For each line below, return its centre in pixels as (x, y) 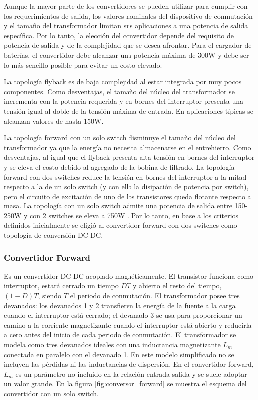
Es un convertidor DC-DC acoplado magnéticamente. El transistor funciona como (129, 276)
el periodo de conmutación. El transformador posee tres (155, 296)
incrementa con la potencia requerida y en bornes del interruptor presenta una (124, 101)
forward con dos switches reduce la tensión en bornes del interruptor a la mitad (125, 176)
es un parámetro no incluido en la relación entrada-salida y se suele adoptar (131, 373)
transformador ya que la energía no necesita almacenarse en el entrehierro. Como (128, 147)
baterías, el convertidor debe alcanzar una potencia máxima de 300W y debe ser (127, 55)
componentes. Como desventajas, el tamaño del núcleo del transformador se (119, 91)
